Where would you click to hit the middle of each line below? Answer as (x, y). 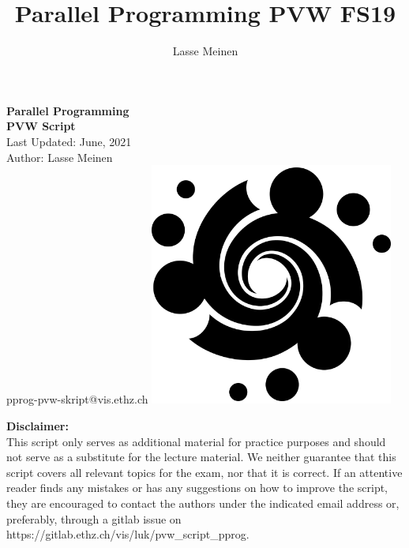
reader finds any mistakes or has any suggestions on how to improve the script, (197, 488)
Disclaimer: (38, 426)
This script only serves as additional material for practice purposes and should (196, 441)
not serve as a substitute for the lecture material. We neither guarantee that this (201, 457)
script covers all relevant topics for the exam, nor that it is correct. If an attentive (204, 472)
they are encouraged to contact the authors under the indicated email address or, (203, 503)
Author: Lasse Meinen (60, 157)
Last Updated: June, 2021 (69, 141)
